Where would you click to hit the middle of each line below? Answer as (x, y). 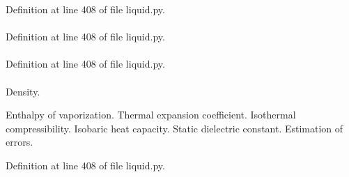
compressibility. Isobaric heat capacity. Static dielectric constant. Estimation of (174, 128)
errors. (20, 142)
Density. (23, 91)
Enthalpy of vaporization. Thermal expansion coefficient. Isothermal (151, 115)
